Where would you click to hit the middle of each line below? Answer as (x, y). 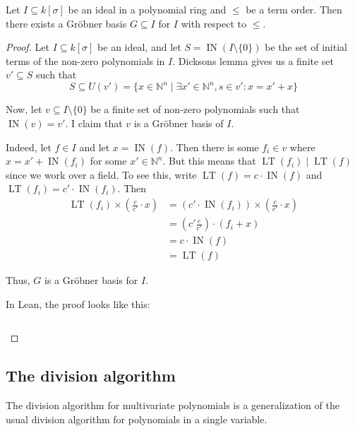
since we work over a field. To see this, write (101, 174)
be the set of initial (306, 47)
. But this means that (209, 161)
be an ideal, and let (139, 47)
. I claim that (94, 123)
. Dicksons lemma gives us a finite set (253, 60)
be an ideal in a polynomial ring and (147, 9)
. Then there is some (215, 147)
